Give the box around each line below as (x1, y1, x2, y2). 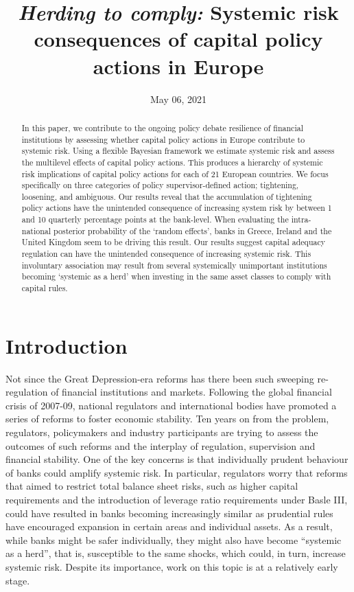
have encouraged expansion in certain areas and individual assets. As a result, (5, 519, 333, 534)
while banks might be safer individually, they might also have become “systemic (5, 532, 342, 547)
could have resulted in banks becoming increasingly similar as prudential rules (5, 505, 333, 520)
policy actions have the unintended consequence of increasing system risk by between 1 (21, 202, 332, 214)
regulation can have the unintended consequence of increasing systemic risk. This (21, 248, 311, 260)
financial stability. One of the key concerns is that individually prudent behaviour (5, 452, 349, 466)
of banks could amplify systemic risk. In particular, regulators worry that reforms (5, 465, 348, 479)
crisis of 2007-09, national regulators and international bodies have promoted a (5, 398, 337, 412)
